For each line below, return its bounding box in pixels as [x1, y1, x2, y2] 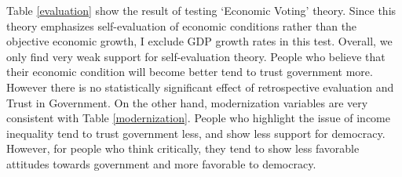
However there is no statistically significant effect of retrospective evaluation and [6, 78, 394, 95]
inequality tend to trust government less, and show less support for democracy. [6, 125, 386, 141]
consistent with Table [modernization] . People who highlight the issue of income [6, 110, 391, 126]
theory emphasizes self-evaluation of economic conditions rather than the [6, 17, 357, 34]
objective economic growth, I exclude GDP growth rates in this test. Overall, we [6, 33, 393, 49]
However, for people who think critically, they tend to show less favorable [6, 140, 360, 157]
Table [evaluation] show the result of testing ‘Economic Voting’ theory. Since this [6, 2, 397, 18]
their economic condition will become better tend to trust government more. [6, 63, 373, 80]
